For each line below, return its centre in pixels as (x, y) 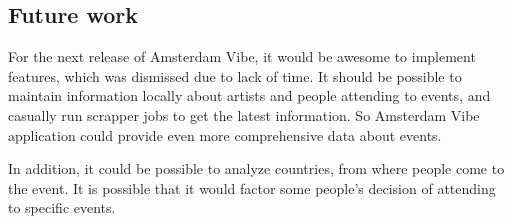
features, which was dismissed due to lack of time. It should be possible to (235, 75)
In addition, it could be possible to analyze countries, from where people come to (256, 168)
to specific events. (62, 207)
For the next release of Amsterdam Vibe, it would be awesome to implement (242, 56)
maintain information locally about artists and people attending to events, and (249, 95)
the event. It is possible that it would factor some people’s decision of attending (252, 187)
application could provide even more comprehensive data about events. (225, 134)
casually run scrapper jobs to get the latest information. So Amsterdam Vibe (244, 114)
